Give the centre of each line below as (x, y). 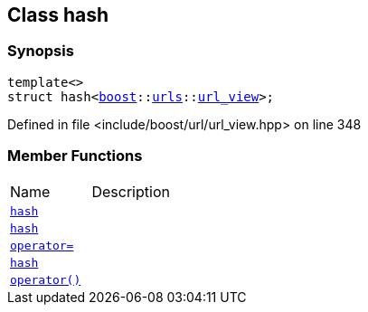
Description (131, 191)
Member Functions (75, 156)
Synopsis (41, 51)
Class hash (58, 15)
